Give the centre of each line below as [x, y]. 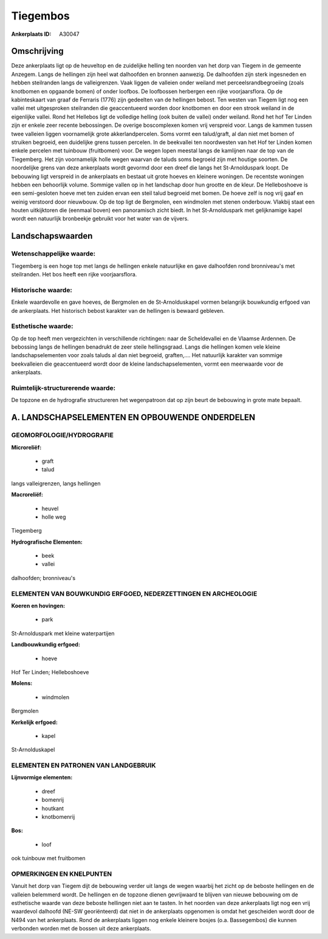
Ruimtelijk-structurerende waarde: [63, 388]
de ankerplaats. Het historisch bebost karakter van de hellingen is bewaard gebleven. [118, 310]
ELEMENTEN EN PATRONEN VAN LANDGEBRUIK [84, 765]
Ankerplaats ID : [31, 34]
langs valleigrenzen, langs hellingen [56, 483]
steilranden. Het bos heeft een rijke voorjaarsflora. [74, 275]
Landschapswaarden [52, 236]
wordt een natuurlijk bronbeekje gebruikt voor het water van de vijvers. [100, 219]
